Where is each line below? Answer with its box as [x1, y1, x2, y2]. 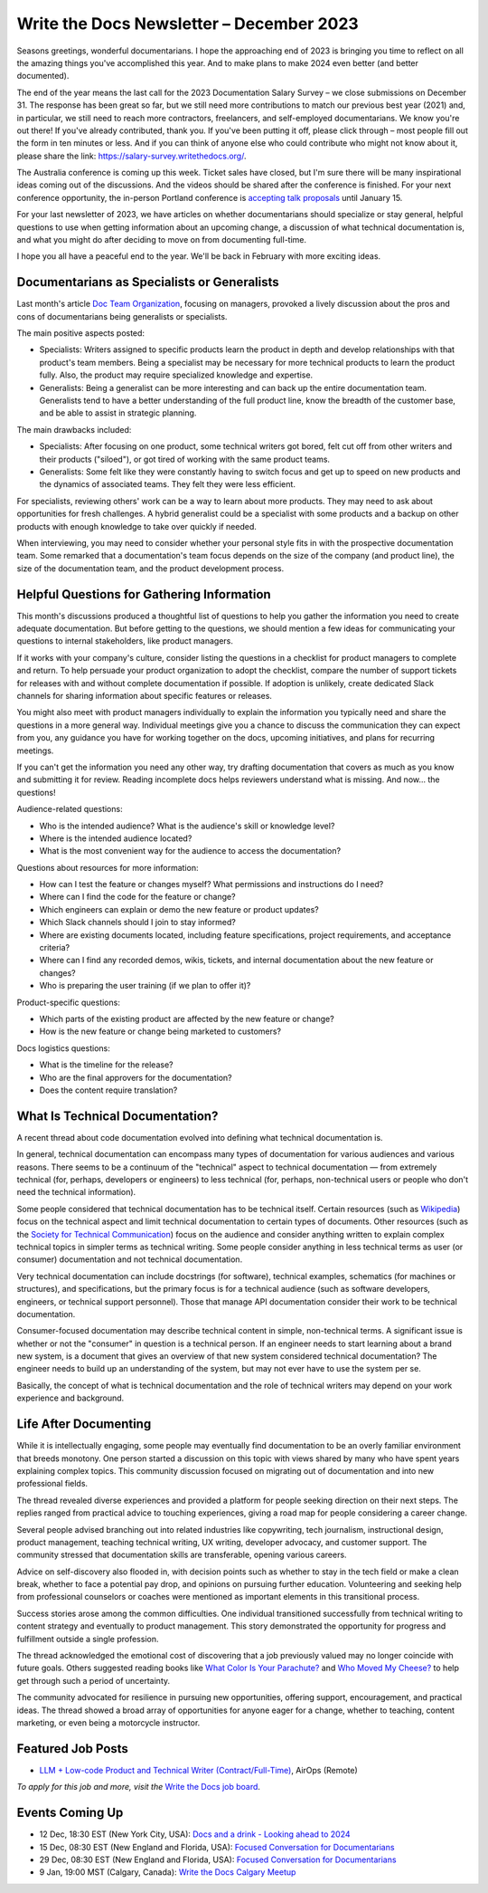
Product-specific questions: [16, 997, 121, 1008]
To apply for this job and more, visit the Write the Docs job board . [16, 1782, 261, 1793]
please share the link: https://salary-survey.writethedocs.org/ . [16, 150, 247, 161]
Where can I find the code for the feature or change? [39, 892, 236, 903]
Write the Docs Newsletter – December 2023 [16, 14, 359, 33]
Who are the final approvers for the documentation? [39, 1072, 232, 1083]
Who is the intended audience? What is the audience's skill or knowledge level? [39, 820, 335, 831]
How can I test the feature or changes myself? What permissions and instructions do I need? [39, 879, 384, 890]
